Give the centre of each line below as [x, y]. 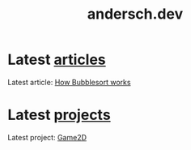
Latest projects [59, 115]
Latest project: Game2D [47, 137]
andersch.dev [135, 14]
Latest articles [57, 60]
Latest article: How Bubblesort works [69, 82]
